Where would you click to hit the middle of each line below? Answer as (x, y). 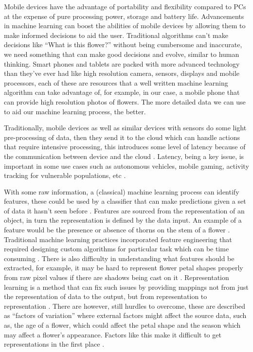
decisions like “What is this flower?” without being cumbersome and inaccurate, (123, 44)
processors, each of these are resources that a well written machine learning (116, 82)
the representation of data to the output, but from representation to (106, 296)
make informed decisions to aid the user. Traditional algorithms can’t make (116, 35)
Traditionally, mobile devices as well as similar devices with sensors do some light (125, 128)
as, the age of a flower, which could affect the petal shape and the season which (122, 325)
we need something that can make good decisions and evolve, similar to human (122, 54)
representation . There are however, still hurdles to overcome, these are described (125, 306)
